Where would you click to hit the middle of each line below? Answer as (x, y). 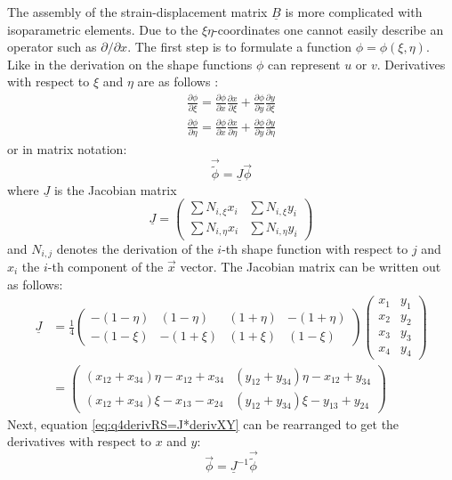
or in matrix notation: (67, 149)
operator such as (52, 47)
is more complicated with (354, 12)
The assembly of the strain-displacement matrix (137, 12)
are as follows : (178, 81)
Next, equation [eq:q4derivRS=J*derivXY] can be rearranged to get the (203, 423)
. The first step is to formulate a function (240, 47)
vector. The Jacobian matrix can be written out (311, 266)
